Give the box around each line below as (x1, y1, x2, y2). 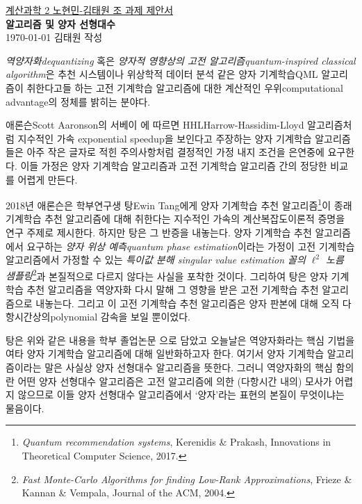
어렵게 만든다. (17, 172, 78, 186)
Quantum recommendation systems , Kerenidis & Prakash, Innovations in (22, 434, 331, 449)
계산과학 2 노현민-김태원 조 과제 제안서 (6, 3, 174, 17)
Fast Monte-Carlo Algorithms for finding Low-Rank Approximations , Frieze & (22, 471, 352, 486)
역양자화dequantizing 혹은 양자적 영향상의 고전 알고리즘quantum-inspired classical (6, 53, 356, 67)
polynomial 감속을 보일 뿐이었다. (50, 309, 190, 324)
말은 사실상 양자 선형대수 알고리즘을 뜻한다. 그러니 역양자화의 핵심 (44, 359, 333, 374)
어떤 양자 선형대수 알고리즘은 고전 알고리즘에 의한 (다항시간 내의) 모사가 (17, 373, 332, 388)
